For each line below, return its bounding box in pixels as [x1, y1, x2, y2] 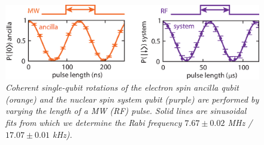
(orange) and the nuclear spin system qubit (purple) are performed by [5, 92, 259, 105]
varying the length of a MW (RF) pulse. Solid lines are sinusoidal [5, 104, 247, 117]
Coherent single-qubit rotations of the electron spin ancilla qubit [5, 81, 239, 94]
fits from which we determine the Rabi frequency [5, 116, 182, 128]
